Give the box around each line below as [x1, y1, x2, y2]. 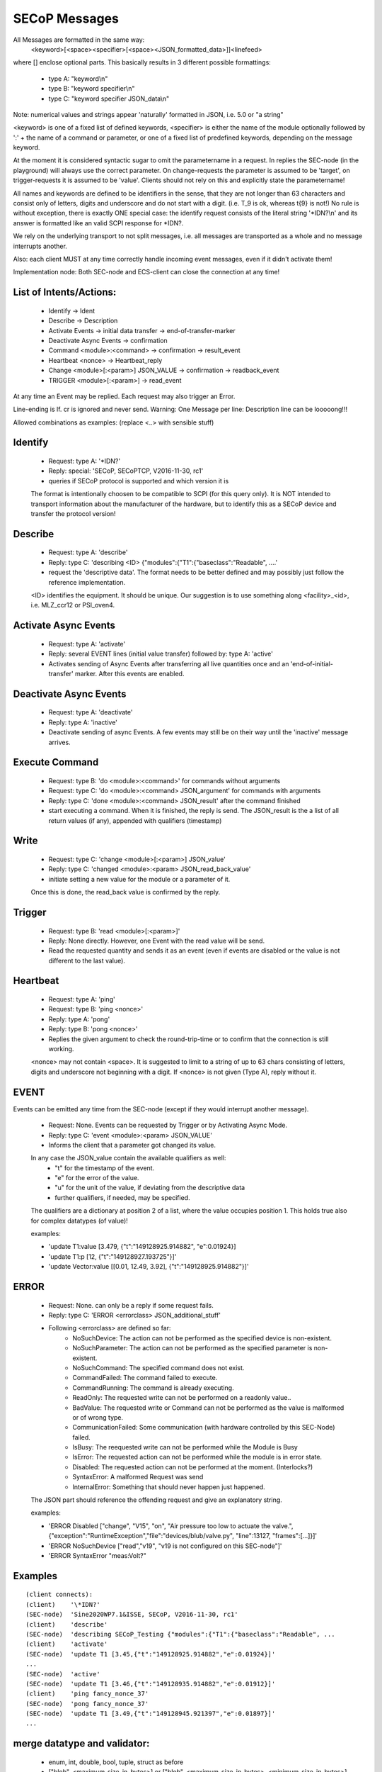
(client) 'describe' [25, 1620, 108, 1628]
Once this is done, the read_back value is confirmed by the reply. [30, 888, 221, 897]
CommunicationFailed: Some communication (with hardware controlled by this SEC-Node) [72, 1423, 335, 1432]
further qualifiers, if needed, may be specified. [54, 1193, 190, 1201]
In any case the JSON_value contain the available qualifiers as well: [30, 1154, 226, 1162]
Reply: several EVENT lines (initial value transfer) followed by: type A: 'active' [48, 649, 274, 658]
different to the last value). [48, 956, 125, 965]
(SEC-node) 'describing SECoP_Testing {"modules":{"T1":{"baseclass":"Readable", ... [25, 1630, 335, 1638]
